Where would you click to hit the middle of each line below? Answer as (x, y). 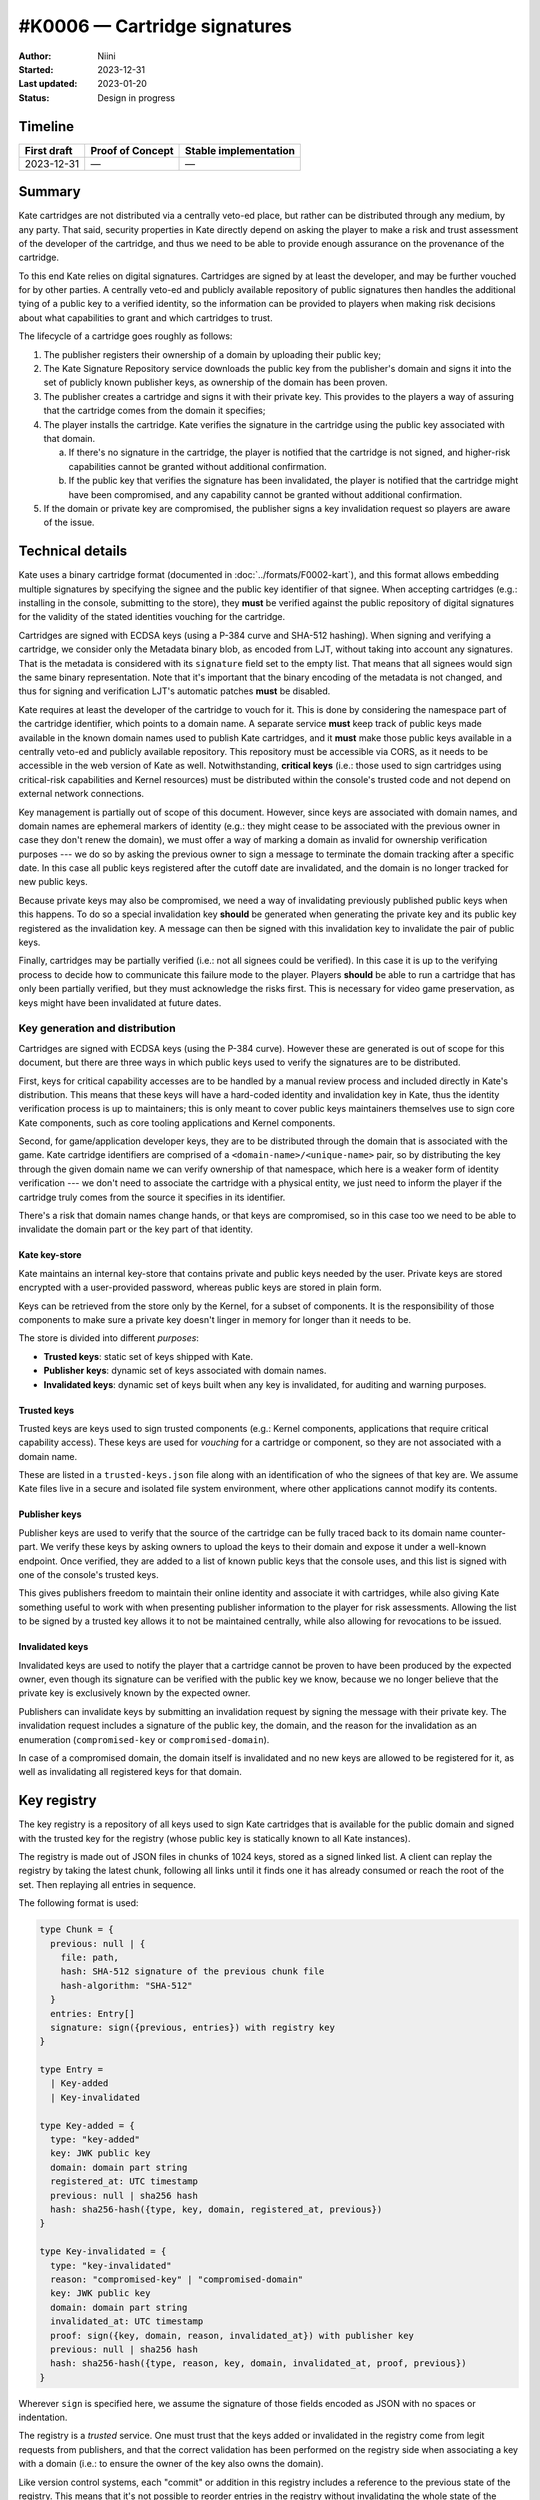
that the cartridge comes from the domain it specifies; (154, 411)
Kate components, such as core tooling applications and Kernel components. (177, 1122)
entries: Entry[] (92, 2013)
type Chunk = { (76, 1929)
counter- (488, 1532)
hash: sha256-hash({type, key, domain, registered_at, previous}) (216, 2209)
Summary (49, 191)
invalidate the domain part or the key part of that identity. (136, 1229)
